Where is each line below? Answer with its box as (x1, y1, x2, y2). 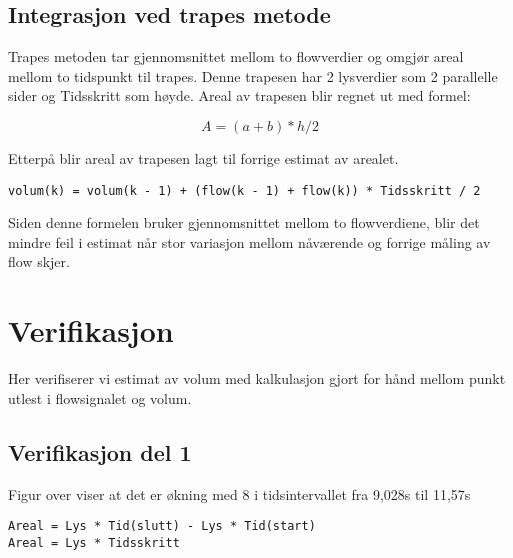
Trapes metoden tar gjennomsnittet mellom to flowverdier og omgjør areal (8, 46, 464, 67)
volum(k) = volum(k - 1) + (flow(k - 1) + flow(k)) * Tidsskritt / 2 (8, 183, 481, 198)
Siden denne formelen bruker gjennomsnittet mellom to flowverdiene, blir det (8, 212, 480, 233)
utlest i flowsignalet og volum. (8, 387, 192, 408)
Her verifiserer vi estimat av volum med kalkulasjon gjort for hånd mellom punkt (8, 368, 506, 389)
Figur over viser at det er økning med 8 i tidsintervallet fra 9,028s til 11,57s (8, 483, 471, 504)
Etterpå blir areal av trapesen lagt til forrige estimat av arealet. (8, 147, 399, 168)
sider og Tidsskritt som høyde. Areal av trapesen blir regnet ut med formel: (8, 85, 471, 106)
